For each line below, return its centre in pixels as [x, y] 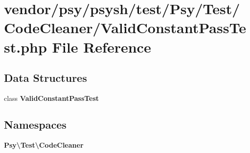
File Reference [102, 47]
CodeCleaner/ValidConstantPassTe [125, 28]
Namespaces [35, 124]
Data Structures [45, 78]
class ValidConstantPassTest [52, 98]
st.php [25, 47]
